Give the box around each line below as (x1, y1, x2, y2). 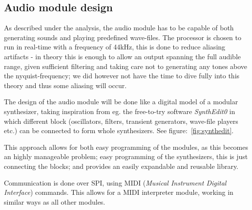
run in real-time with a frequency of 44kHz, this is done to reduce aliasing (4, 42, 226, 52)
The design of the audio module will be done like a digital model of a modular (4, 96, 238, 107)
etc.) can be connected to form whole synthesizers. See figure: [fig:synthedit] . (4, 125, 234, 136)
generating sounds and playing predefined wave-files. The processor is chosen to (4, 32, 242, 42)
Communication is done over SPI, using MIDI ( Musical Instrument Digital (4, 177, 227, 187)
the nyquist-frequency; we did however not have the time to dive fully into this (4, 70, 240, 81)
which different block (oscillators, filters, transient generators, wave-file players (4, 116, 238, 126)
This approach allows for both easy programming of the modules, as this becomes (4, 141, 249, 152)
